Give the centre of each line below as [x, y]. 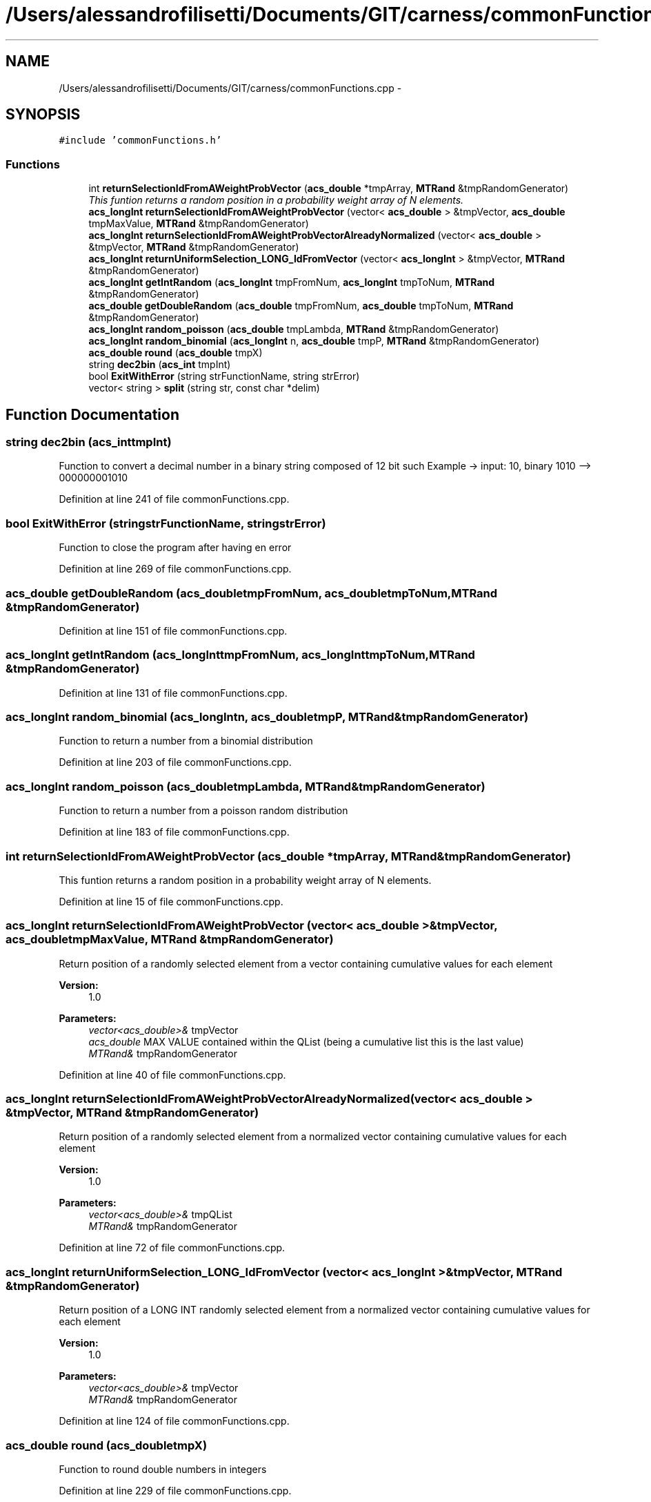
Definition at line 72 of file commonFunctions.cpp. [172, 1248]
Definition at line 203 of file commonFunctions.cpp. [175, 762]
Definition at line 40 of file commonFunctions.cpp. [172, 1075]
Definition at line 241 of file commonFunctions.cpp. [174, 499]
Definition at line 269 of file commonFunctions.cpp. [175, 569]
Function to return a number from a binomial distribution [186, 741]
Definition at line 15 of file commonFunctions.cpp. [171, 901]
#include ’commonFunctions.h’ [140, 141]
